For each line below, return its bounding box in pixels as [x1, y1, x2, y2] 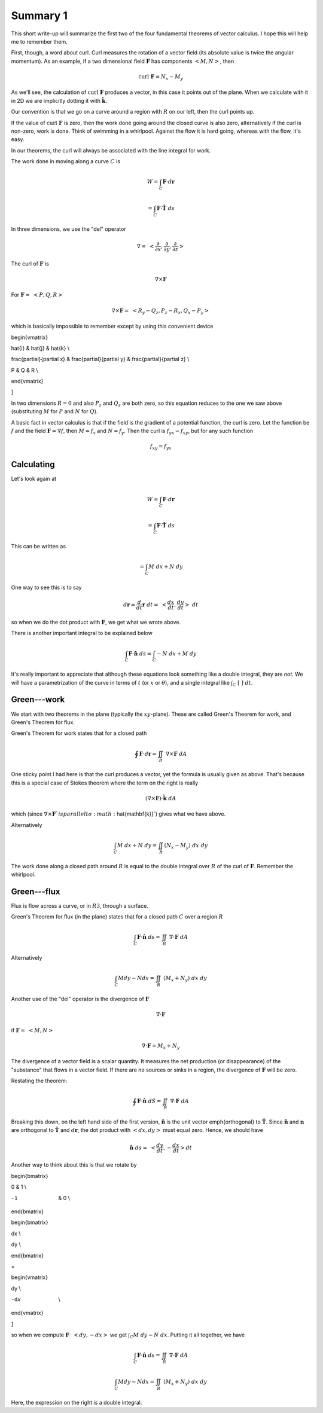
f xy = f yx [150, 443, 172, 451]
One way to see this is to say [11, 584, 82, 591]
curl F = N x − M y [138, 73, 184, 81]
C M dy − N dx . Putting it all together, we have [129, 1331, 245, 1340]
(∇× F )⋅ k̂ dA [145, 795, 176, 801]
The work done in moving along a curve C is [11, 158, 121, 165]
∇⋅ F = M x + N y [141, 1042, 180, 1051]
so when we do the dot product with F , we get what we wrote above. [11, 618, 181, 625]
